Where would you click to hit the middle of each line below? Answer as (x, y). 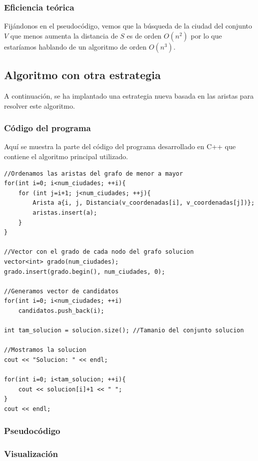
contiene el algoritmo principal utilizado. (66, 156)
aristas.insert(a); (65, 212)
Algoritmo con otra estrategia (82, 75)
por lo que (206, 35)
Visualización (31, 454)
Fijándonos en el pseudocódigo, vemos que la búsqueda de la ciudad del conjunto (128, 26)
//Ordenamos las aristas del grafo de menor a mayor (93, 173)
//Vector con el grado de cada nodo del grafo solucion (99, 252)
